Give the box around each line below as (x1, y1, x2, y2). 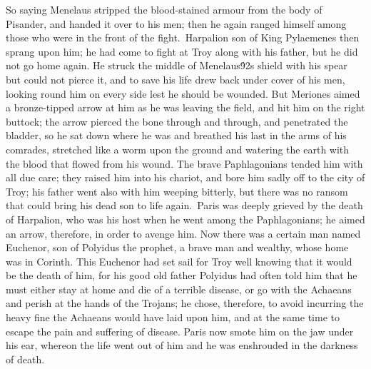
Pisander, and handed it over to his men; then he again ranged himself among (6, 16, 347, 31)
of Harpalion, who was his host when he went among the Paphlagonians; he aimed (6, 211, 365, 226)
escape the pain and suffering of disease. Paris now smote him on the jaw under (6, 323, 354, 338)
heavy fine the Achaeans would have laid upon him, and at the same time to (6, 310, 340, 325)
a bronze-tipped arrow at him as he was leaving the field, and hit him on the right (6, 100, 365, 115)
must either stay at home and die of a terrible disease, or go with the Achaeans (6, 281, 352, 296)
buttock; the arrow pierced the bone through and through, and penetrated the (6, 113, 348, 128)
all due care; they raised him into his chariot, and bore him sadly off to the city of (6, 170, 365, 185)
